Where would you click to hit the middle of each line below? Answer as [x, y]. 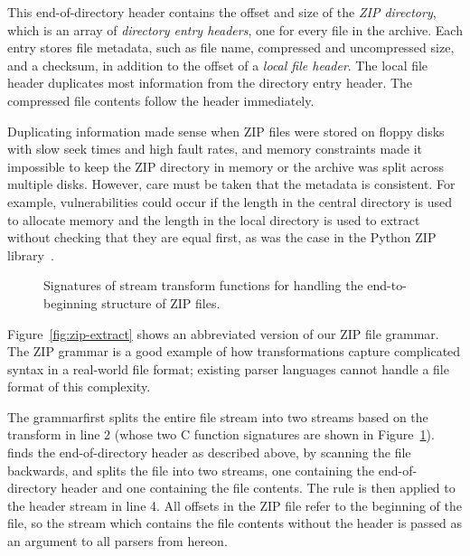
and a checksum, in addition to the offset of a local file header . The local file [218, 65]
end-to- [387, 285]
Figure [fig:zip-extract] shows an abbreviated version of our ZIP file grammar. [223, 333]
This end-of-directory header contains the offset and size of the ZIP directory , [222, 12]
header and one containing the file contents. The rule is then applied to [258, 488]
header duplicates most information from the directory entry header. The [210, 83]
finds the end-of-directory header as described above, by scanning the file [209, 452]
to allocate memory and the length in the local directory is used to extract [214, 219]
